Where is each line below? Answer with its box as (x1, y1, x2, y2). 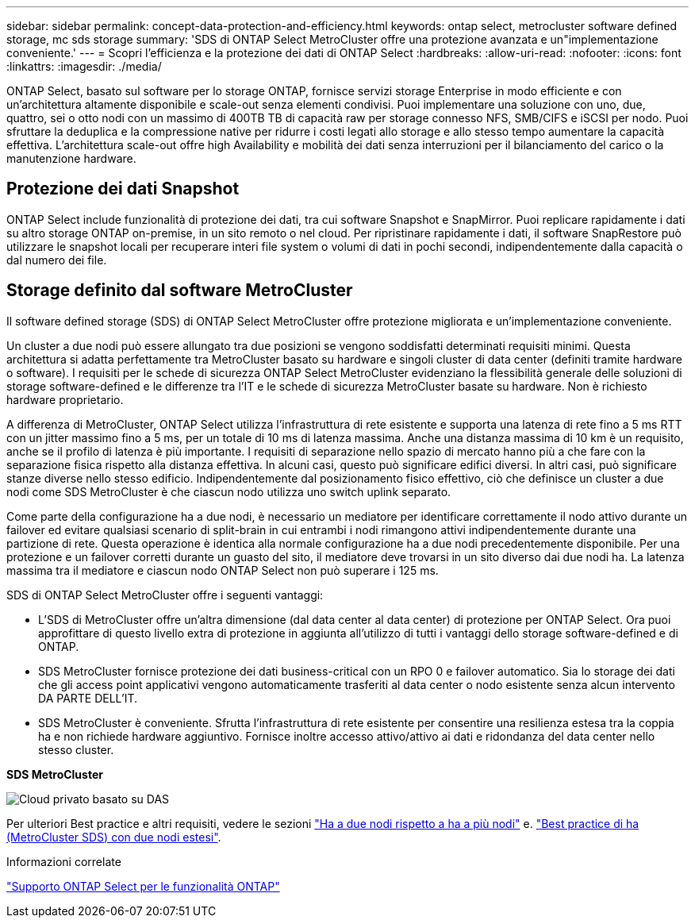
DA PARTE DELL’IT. (38, 691, 138, 705)
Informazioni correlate (6, 854, 121, 868)
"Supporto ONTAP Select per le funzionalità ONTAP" (6, 879, 280, 893)
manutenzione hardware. (6, 152, 136, 165)
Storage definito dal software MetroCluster (6, 280, 353, 301)
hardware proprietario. (6, 392, 124, 406)
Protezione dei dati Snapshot (6, 179, 240, 199)
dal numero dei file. (6, 252, 107, 267)
